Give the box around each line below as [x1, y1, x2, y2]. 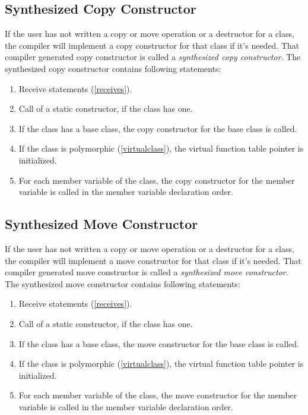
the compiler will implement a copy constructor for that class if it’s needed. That [5, 39, 300, 51]
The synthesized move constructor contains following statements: [5, 277, 240, 290]
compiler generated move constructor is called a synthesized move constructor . [5, 266, 288, 278]
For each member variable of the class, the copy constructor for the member [18, 174, 295, 186]
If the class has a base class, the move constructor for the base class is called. [18, 337, 299, 350]
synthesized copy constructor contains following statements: [5, 62, 221, 74]
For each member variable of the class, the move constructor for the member [18, 389, 297, 401]
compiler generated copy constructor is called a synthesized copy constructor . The [5, 51, 301, 63]
